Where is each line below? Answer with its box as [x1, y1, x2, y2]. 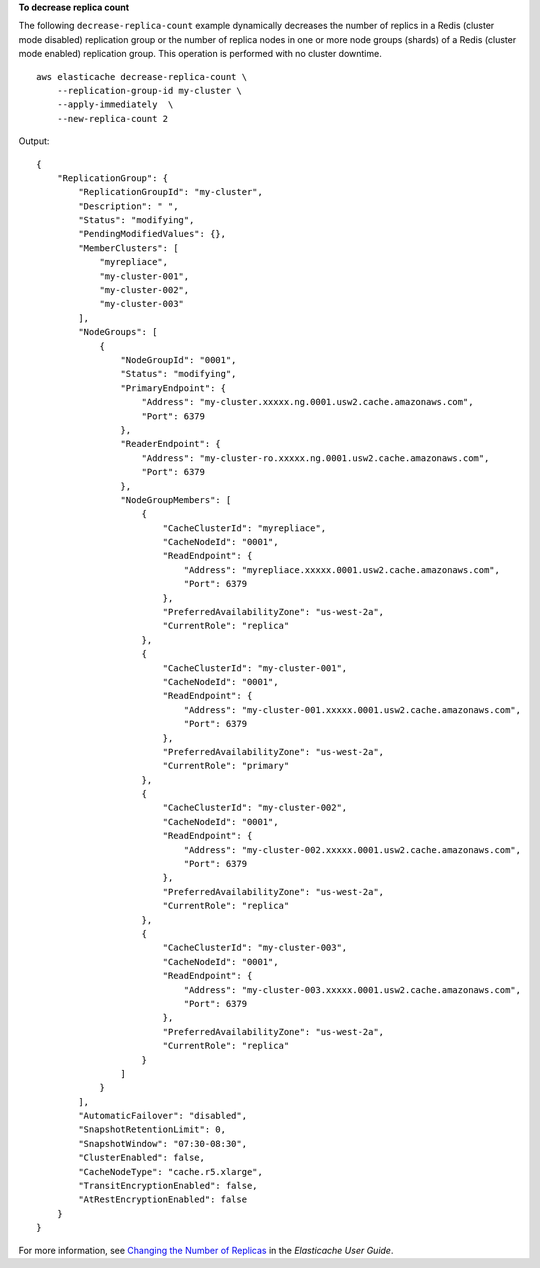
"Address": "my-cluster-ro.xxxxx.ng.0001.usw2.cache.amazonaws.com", [141, 452, 490, 464]
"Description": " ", [78, 200, 179, 212]
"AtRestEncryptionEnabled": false [78, 1194, 248, 1205]
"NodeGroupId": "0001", [120, 354, 237, 365]
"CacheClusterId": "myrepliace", [162, 522, 327, 534]
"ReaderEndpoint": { [120, 438, 222, 450]
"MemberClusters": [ [78, 242, 179, 254]
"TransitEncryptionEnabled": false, [78, 1180, 259, 1192]
